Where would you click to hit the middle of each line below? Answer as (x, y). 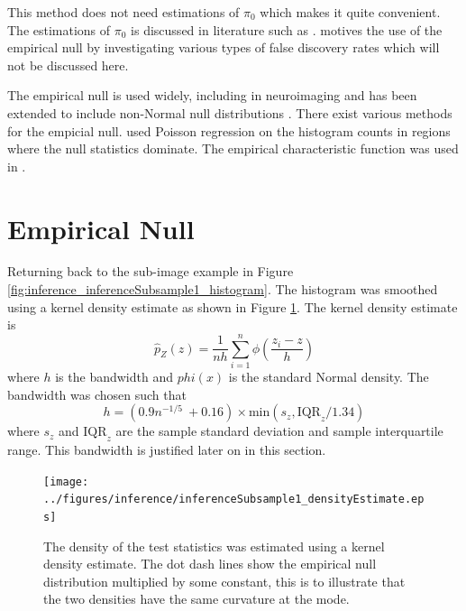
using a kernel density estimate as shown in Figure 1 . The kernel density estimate (233, 306)
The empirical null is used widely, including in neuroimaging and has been (212, 95)
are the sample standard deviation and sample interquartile (279, 431)
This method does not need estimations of (123, 12)
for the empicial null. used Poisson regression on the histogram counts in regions (229, 130)
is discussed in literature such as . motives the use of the (287, 29)
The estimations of (59, 29)
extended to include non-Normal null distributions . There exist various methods (230, 112)
